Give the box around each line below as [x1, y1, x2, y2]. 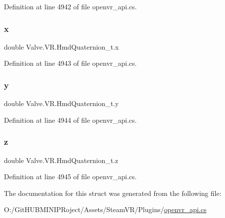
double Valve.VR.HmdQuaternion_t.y [4, 98, 119, 109]
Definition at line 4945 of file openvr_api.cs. [4, 171, 137, 182]
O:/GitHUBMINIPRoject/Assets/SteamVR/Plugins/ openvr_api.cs [4, 204, 207, 215]
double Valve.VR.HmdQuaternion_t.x [4, 41, 119, 52]
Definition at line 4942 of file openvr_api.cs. [4, 1, 137, 11]
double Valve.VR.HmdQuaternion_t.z [4, 155, 118, 165]
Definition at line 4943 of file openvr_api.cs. [4, 58, 137, 68]
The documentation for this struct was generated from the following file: [4, 188, 222, 198]
